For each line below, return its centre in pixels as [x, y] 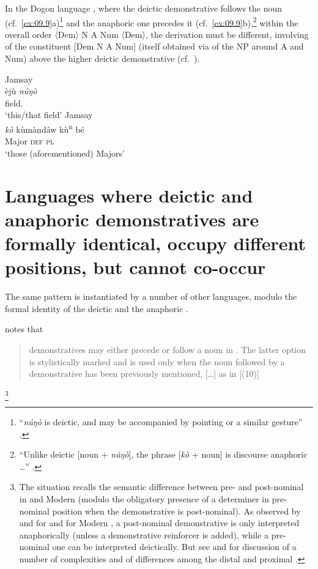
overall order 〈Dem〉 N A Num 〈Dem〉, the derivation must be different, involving [157, 34]
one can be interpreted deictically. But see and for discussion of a [174, 547]
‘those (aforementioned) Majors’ [65, 153]
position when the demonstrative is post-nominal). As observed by [176, 511]
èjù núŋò [21, 91]
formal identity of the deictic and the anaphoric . [97, 308]
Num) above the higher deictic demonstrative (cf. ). [102, 58]
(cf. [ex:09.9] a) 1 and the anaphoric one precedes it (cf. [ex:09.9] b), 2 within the [152, 21]
